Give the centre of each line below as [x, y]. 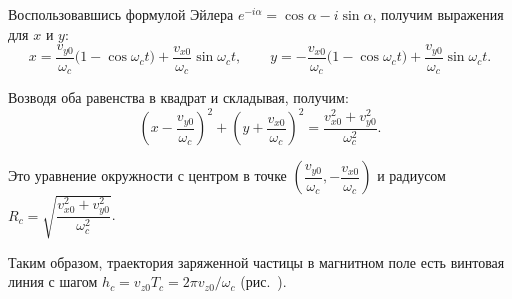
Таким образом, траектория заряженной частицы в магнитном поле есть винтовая [256, 261]
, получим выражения [438, 14]
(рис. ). [263, 281]
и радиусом [411, 175]
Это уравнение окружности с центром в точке [147, 175]
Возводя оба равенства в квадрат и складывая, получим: [178, 97]
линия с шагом [53, 281]
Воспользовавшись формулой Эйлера [121, 14]
